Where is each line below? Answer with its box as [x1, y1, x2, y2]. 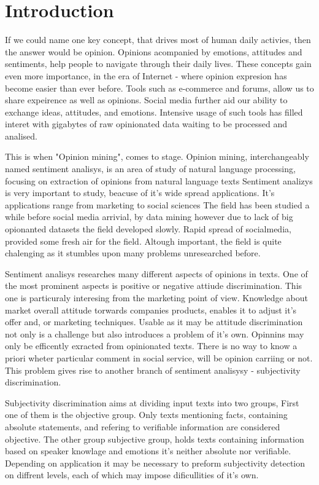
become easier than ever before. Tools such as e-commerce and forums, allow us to [5, 81, 314, 94]
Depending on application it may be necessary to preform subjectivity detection [5, 456, 306, 469]
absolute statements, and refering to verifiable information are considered [5, 420, 280, 433]
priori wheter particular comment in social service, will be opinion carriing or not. [5, 351, 313, 364]
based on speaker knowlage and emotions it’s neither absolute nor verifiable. [5, 444, 291, 457]
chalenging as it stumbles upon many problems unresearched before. [5, 246, 261, 259]
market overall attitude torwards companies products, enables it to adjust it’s [5, 303, 297, 316]
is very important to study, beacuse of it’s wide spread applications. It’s [5, 186, 275, 199]
